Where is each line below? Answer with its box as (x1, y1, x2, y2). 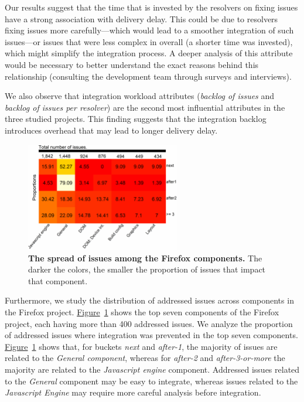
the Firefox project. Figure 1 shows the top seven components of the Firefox (5, 306, 279, 318)
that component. (28, 274, 88, 287)
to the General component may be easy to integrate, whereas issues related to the (5, 374, 298, 387)
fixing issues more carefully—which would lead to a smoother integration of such (5, 24, 294, 36)
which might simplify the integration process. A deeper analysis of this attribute (5, 47, 293, 59)
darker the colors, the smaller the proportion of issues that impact (28, 263, 266, 275)
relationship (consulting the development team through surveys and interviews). (5, 70, 292, 82)
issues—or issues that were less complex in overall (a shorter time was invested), (5, 35, 293, 47)
